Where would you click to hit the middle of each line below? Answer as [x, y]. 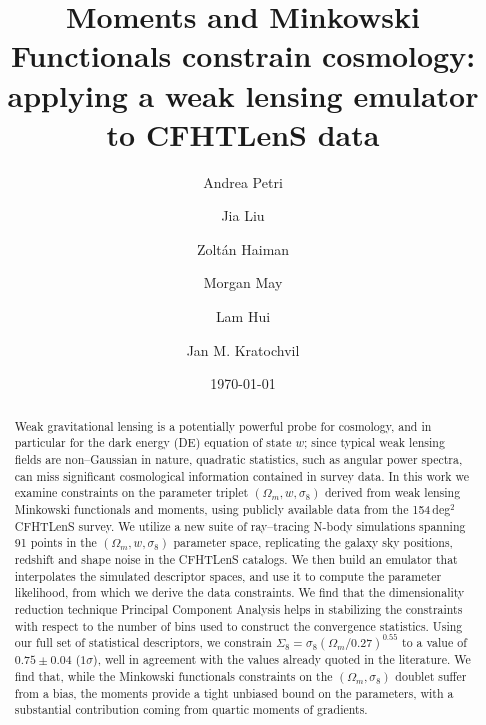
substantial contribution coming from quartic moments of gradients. [191, 709]
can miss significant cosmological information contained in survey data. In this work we [242, 475]
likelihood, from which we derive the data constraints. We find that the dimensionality [239, 592]
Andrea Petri [243, 181]
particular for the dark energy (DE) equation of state [153, 442]
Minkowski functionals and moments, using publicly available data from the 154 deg [232, 508]
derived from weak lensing [392, 492]
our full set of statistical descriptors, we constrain [143, 642]
